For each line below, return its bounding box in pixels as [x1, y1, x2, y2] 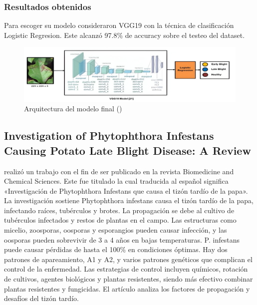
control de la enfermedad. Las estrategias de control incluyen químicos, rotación [4, 264, 248, 274]
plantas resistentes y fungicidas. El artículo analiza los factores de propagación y [4, 283, 250, 294]
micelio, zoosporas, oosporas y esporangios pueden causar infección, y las [4, 225, 227, 235]
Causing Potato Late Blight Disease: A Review [4, 142, 251, 158]
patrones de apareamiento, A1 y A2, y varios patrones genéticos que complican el [4, 254, 253, 264]
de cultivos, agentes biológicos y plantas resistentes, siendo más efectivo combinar [4, 274, 253, 284]
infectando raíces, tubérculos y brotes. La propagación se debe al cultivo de [4, 205, 235, 215]
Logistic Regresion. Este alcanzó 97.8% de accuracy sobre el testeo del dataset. [4, 29, 245, 40]
